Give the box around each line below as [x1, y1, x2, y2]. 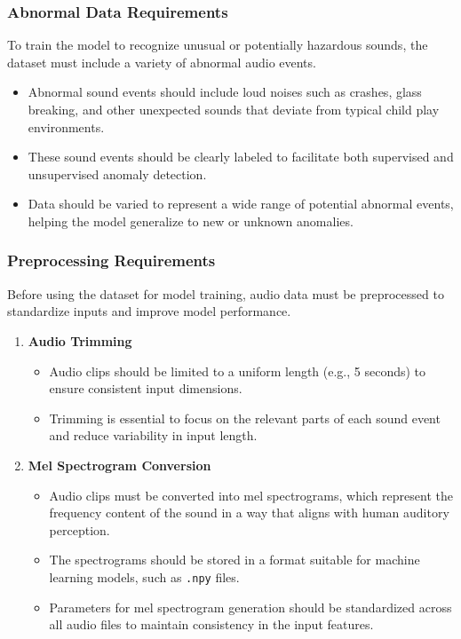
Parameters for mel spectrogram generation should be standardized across [49, 597, 452, 616]
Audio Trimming [28, 331, 132, 350]
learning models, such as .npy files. [49, 567, 240, 586]
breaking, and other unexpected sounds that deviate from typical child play [28, 100, 440, 118]
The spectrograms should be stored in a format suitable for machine [49, 550, 420, 569]
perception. [49, 520, 110, 539]
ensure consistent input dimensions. [49, 379, 242, 398]
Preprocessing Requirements [7, 249, 216, 272]
